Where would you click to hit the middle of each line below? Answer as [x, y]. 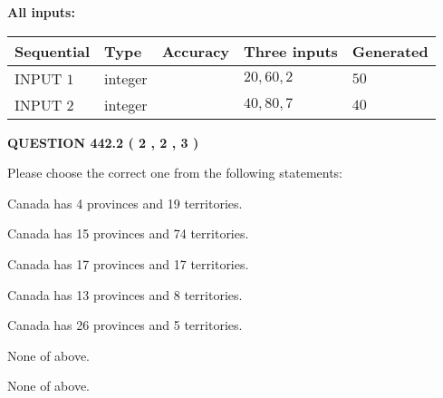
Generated [390, 51]
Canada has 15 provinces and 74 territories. [128, 233]
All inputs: [41, 12]
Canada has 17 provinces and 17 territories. [128, 263]
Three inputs [291, 51]
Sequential [53, 51]
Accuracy [196, 51]
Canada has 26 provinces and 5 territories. [125, 325]
